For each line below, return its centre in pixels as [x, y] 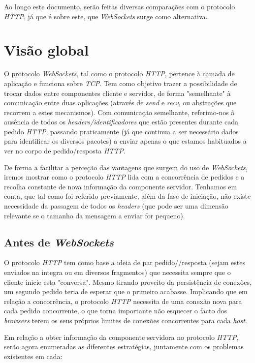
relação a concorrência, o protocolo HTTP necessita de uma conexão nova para [123, 301]
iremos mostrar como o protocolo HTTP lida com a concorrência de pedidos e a [124, 177]
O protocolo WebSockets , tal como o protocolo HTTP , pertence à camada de [119, 74]
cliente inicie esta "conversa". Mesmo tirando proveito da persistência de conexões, [128, 282]
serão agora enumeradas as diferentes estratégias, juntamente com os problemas [124, 347]
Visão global [47, 50]
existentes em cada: [33, 356]
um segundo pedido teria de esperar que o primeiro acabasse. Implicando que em [126, 291]
